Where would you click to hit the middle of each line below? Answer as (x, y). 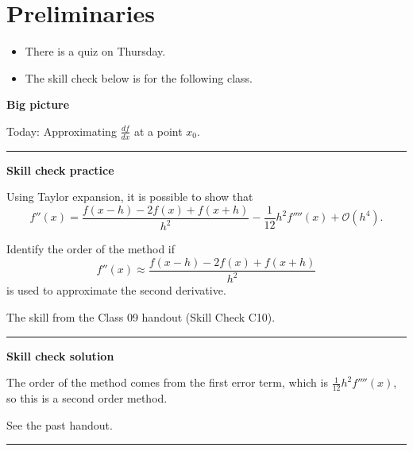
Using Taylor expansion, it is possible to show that (130, 197)
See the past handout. (60, 424)
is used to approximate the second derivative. (116, 290)
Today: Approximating (62, 131)
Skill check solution (60, 355)
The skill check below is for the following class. (139, 77)
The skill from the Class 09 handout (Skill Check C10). (141, 316)
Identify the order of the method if (91, 249)
